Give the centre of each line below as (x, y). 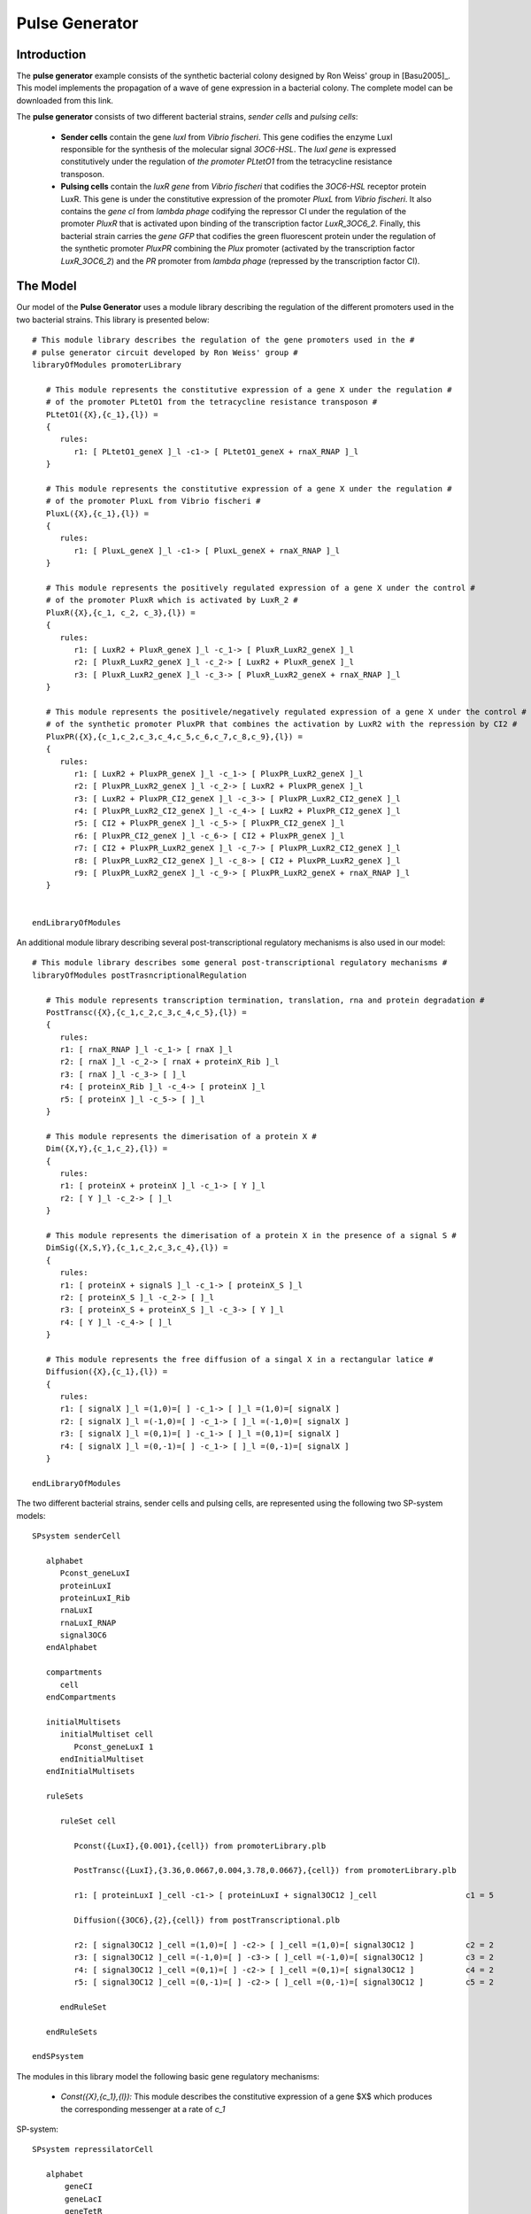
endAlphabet (72, 1648)
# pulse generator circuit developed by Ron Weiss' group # (165, 352)
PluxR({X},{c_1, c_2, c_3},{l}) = (121, 612)
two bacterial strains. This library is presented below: (113, 320)
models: (31, 1515)
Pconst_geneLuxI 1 (114, 1746)
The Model (46, 286)
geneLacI (84, 2199)
